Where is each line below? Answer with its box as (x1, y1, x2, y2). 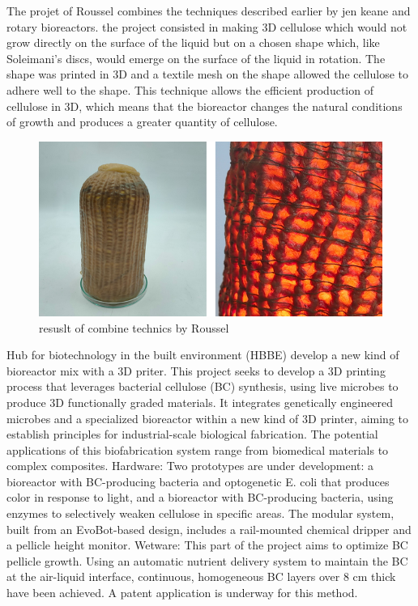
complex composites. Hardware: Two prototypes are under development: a (6, 457, 374, 474)
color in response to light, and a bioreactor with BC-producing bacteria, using (6, 489, 394, 506)
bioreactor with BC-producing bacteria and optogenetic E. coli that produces (6, 473, 390, 489)
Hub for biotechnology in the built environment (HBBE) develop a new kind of (6, 346, 399, 363)
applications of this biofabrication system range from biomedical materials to (6, 441, 389, 458)
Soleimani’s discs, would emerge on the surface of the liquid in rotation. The (6, 49, 386, 66)
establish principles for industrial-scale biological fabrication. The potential (6, 426, 378, 443)
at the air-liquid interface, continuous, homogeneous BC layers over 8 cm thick (6, 568, 396, 585)
